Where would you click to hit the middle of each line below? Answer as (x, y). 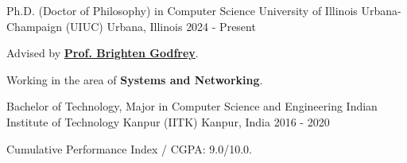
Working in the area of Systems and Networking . (135, 79)
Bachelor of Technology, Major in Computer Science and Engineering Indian (192, 106)
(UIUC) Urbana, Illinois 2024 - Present (161, 26)
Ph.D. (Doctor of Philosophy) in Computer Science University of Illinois (182, 10)
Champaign (35, 26)
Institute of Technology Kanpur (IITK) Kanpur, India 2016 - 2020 (168, 121)
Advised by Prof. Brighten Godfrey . (103, 53)
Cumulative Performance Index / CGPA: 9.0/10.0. (129, 148)
